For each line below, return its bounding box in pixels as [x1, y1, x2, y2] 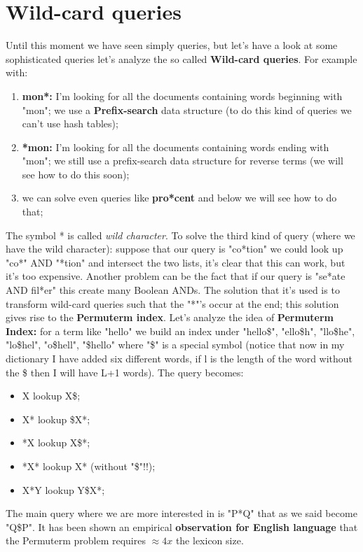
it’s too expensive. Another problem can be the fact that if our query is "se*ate [6, 269, 345, 283]
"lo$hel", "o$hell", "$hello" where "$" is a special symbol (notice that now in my [6, 337, 345, 352]
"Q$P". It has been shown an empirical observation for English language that [6, 519, 358, 534]
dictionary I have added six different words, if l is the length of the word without [6, 351, 353, 365]
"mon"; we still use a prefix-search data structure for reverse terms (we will [22, 153, 343, 168]
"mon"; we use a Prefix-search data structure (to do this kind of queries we [22, 102, 352, 117]
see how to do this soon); [22, 167, 130, 181]
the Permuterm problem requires [6, 533, 146, 548]
